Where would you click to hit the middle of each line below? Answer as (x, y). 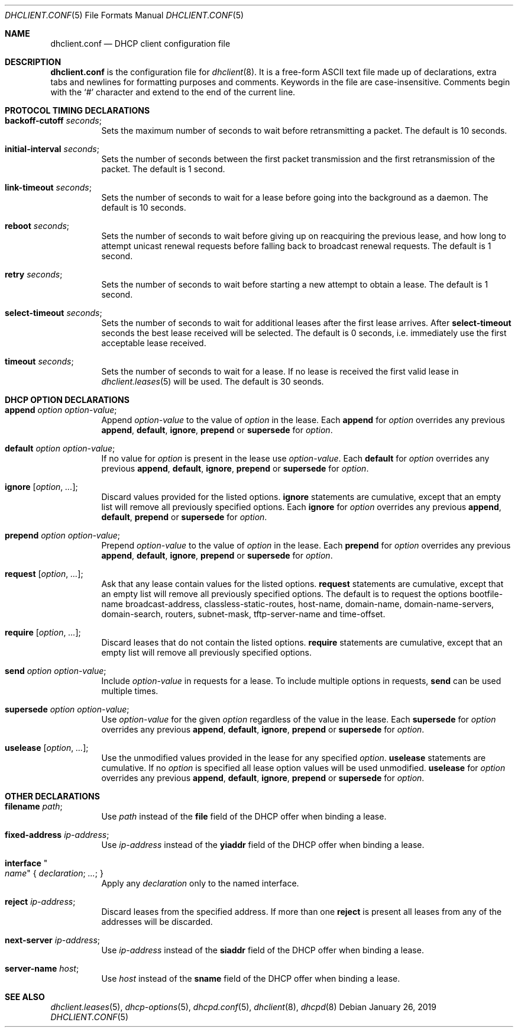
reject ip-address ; (40, 902)
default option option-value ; (60, 448)
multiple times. (130, 691)
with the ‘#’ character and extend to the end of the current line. (173, 92)
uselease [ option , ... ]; (47, 748)
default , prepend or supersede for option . (184, 517)
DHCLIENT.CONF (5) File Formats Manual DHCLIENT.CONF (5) (124, 15)
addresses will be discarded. (157, 922)
